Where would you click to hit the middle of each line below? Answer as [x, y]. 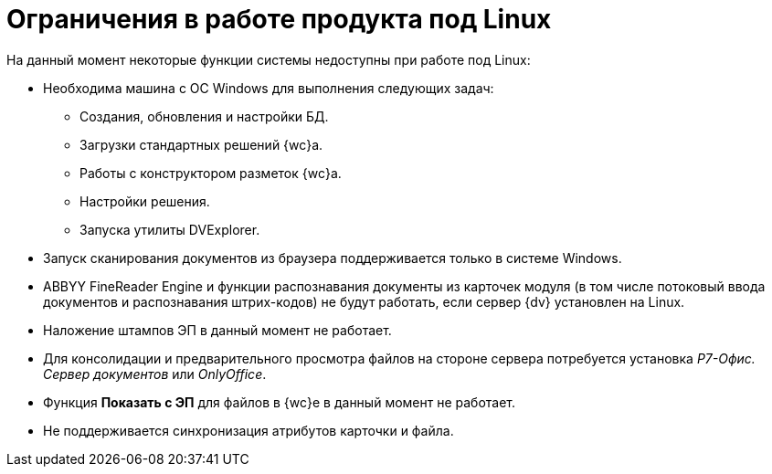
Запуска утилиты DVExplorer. [170, 229]
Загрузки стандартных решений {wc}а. [201, 144]
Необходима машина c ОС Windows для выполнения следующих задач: [269, 88]
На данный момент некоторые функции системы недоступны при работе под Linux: [269, 59]
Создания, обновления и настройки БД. [204, 116]
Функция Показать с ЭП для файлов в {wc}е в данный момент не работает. [280, 402]
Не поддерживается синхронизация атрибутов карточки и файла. [249, 430]
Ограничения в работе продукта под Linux [279, 19]
